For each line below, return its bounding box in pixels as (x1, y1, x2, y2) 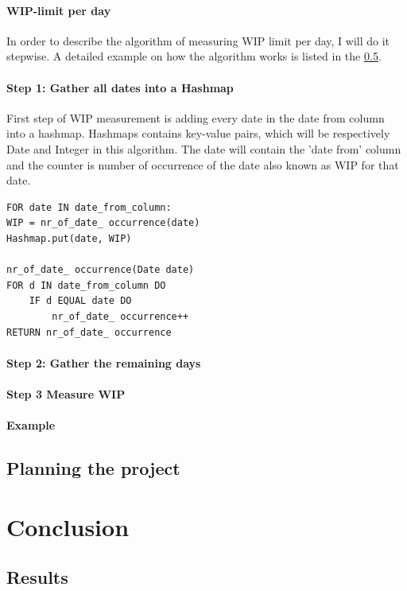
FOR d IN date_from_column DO (6, 279, 166, 291)
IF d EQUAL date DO (29, 295, 132, 307)
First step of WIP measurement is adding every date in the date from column (6, 109, 385, 126)
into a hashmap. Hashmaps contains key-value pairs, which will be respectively (6, 125, 390, 142)
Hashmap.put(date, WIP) (6, 232, 132, 244)
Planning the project (6, 456, 180, 480)
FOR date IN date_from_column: (6, 201, 172, 213)
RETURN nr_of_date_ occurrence (6, 326, 172, 338)
